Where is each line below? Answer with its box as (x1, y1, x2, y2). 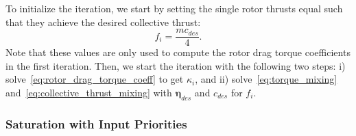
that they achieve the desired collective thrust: (5, 14, 201, 29)
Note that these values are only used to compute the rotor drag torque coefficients (5, 45, 351, 59)
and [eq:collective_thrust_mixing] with (5, 85, 172, 100)
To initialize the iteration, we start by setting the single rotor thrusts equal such (5, 1, 343, 15)
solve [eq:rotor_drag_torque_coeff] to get (5, 72, 184, 86)
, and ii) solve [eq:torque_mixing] (195, 72, 337, 86)
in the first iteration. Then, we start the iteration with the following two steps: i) (5, 58, 346, 72)
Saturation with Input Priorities (5, 115, 187, 132)
